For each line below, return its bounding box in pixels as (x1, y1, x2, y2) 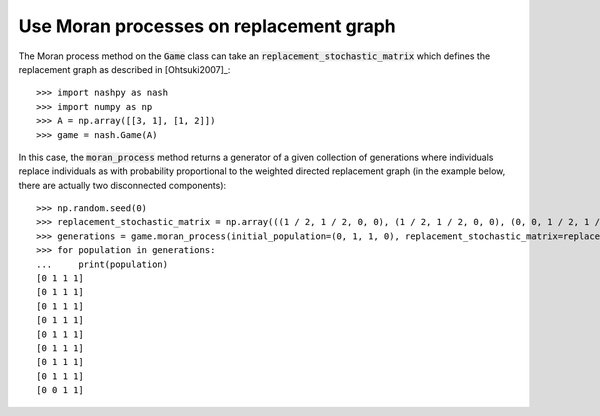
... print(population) (36, 258, 169, 270)
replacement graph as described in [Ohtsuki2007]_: (18, 63, 231, 75)
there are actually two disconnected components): (18, 179, 227, 191)
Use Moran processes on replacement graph (18, 15, 397, 37)
